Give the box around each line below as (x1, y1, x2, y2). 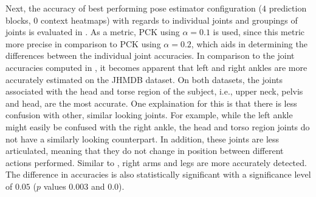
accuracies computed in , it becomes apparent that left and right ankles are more (5, 61, 307, 73)
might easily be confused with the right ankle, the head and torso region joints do (5, 120, 310, 133)
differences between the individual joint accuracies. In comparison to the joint (5, 49, 295, 62)
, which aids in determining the (191, 37, 307, 50)
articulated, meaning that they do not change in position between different (5, 144, 284, 157)
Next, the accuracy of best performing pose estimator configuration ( (5, 2, 262, 14)
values (43, 179, 66, 192)
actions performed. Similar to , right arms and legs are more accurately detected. (5, 156, 307, 169)
